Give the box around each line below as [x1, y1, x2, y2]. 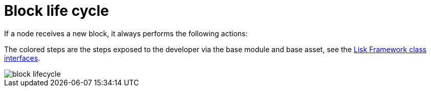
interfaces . [4, 53, 40, 62]
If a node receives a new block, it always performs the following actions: [4, 29, 248, 38]
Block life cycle [4, 2, 109, 19]
